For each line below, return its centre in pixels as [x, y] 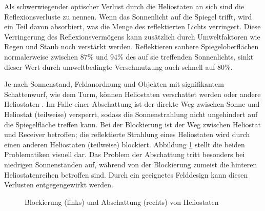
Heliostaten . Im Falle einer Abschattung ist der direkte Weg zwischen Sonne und [132, 104]
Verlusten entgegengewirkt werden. [59, 185]
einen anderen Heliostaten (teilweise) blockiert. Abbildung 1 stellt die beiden [125, 144]
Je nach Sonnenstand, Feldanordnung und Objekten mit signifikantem [114, 84]
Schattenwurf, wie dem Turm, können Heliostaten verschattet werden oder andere [132, 94]
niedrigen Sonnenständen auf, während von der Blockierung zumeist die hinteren [131, 164]
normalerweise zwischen [41, 56]
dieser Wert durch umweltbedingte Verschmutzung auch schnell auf [110, 66]
